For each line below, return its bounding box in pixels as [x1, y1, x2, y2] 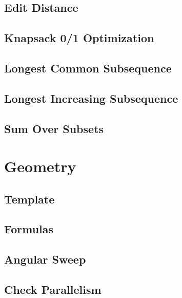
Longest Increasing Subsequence [4, 90, 178, 106]
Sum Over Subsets [4, 120, 104, 136]
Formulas [4, 221, 54, 237]
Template [4, 191, 55, 207]
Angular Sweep [4, 251, 86, 267]
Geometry [4, 156, 76, 177]
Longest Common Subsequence [4, 60, 172, 76]
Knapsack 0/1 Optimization [4, 30, 154, 46]
